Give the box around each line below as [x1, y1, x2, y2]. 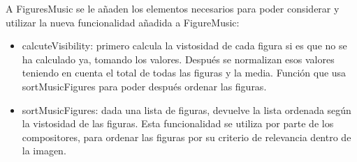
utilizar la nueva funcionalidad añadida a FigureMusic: [6, 15, 240, 29]
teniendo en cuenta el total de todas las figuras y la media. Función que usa [22, 65, 347, 80]
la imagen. [22, 143, 66, 158]
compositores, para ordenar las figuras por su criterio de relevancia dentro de [22, 129, 351, 144]
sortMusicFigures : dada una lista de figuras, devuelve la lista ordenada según [22, 102, 351, 117]
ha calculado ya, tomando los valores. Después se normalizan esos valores [22, 51, 335, 66]
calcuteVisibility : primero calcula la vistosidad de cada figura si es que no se [22, 38, 347, 53]
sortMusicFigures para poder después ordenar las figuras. [22, 79, 267, 93]
